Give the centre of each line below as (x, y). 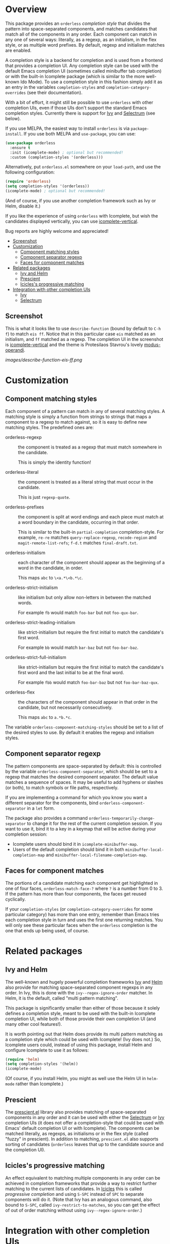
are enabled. (19, 50)
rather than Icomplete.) (40, 1084)
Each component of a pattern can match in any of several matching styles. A (85, 411)
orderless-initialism (25, 552)
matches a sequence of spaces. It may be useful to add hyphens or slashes (84, 782)
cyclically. (16, 899)
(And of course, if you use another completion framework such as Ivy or (81, 201)
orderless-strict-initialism (32, 588)
